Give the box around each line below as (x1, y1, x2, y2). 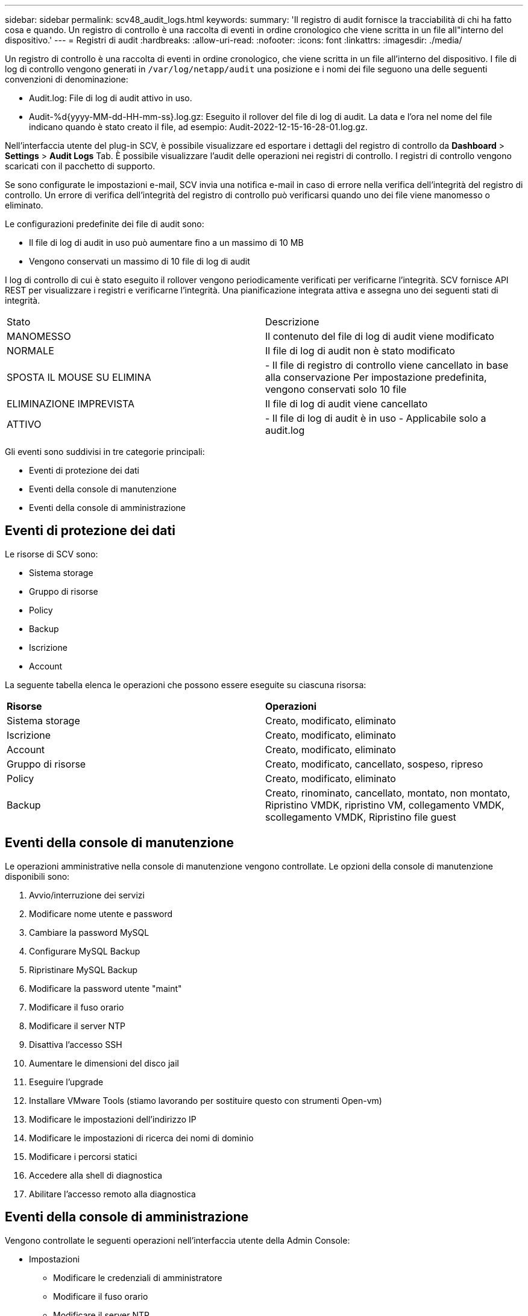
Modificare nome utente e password (29, 908, 173, 919)
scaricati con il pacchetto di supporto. (5, 161, 156, 171)
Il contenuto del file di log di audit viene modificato (265, 330, 494, 342)
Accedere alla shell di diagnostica (29, 1170, 163, 1180)
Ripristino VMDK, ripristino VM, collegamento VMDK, (265, 798, 504, 811)
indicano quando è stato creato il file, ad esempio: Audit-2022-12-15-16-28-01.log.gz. (29, 122, 368, 132)
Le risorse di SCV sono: (5, 548, 98, 559)
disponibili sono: (5, 871, 70, 882)
